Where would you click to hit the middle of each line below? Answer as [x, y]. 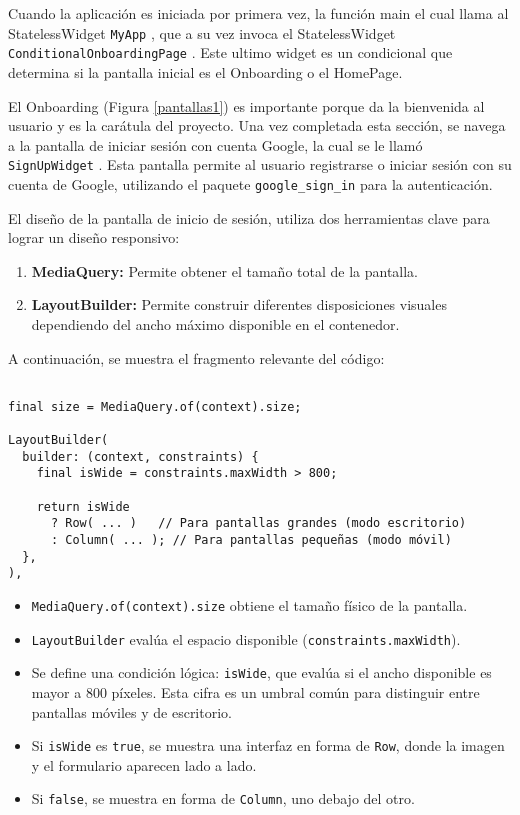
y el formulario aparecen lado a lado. [144, 764]
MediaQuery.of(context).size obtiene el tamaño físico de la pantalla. [249, 605]
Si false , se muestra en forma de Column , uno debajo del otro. [223, 798]
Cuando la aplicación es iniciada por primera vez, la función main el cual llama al [258, 13]
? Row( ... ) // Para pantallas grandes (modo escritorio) [258, 523]
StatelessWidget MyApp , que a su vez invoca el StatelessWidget [202, 32]
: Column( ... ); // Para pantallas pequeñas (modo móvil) [251, 540]
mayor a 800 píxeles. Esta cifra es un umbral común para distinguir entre [255, 692]
